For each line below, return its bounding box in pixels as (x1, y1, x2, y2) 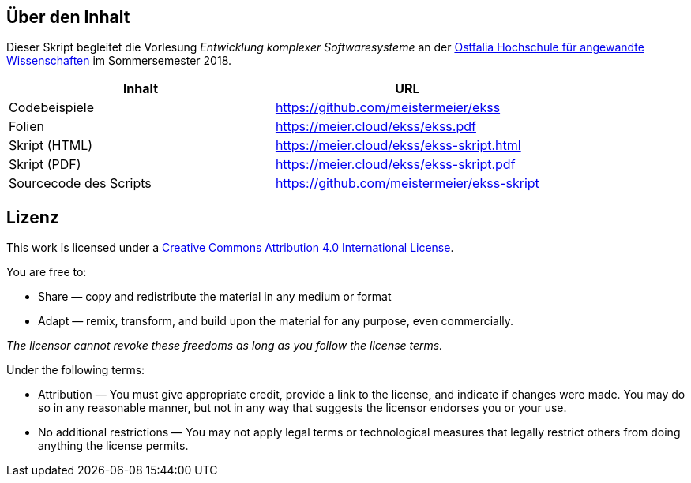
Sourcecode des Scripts (9, 175, 152, 192)
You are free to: (6, 265, 87, 279)
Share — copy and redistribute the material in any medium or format (38, 290, 392, 304)
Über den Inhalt (6, 7, 130, 27)
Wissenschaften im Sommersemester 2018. (6, 54, 232, 68)
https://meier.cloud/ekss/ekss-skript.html (275, 137, 521, 154)
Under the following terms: (6, 363, 145, 377)
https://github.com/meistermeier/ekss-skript (275, 175, 539, 192)
